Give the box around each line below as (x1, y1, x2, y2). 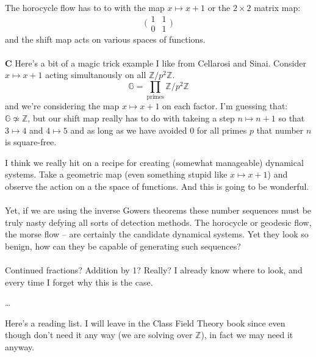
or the (207, 1, 231, 13)
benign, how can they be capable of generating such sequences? (5, 239, 241, 252)
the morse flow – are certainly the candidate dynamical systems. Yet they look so (5, 228, 309, 240)
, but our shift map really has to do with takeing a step (27, 111, 235, 124)
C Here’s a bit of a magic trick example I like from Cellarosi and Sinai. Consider (5, 56, 306, 69)
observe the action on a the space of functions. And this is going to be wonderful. (5, 179, 309, 192)
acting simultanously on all (45, 68, 146, 81)
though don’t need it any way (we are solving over (5, 328, 193, 341)
